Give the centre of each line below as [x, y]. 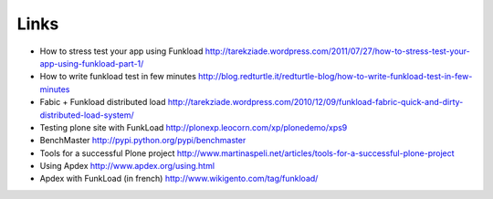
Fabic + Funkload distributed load [103, 102]
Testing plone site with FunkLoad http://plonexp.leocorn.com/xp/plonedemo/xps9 [194, 127]
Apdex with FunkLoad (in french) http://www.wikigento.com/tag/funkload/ [179, 179]
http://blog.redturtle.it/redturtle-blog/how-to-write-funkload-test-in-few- [335, 77]
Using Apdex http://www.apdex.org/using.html [127, 166]
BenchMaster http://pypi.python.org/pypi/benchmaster [143, 141]
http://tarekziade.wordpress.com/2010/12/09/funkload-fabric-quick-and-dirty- [315, 102]
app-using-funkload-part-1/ [92, 63]
